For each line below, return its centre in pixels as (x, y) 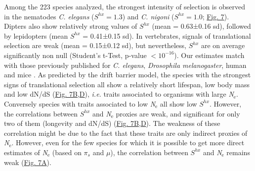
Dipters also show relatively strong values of (71, 26)
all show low (178, 103)
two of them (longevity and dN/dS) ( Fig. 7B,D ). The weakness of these (112, 123)
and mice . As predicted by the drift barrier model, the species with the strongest (127, 75)
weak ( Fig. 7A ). (28, 162)
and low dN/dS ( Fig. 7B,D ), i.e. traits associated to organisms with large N (119, 94)
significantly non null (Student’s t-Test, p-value (75, 55)
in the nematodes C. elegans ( (49, 16)
